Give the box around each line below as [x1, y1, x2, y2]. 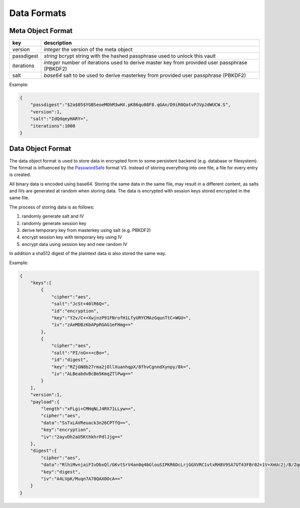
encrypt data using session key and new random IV [21, 241, 127, 247]
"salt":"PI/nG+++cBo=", [51, 350, 110, 355]
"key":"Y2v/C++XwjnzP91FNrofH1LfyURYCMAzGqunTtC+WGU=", [51, 315, 191, 320]
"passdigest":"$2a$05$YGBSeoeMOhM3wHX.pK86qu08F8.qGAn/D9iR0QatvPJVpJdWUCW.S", [30, 102, 231, 107]
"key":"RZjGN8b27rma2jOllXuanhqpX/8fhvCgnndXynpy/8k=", [51, 364, 191, 369]
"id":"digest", [51, 357, 88, 362]
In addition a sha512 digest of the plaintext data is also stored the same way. [9, 250, 166, 256]
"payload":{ [30, 399, 60, 404]
